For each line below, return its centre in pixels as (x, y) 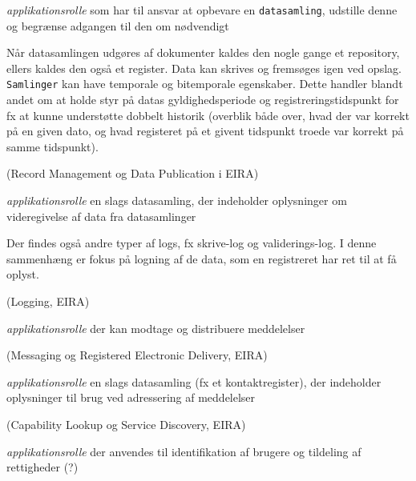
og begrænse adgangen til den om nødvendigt (118, 25)
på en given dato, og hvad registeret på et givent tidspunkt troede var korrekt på (205, 131)
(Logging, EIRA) (48, 301)
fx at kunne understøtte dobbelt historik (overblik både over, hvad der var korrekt (208, 115)
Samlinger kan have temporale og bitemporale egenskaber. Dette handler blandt (205, 84)
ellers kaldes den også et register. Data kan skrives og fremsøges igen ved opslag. (204, 68)
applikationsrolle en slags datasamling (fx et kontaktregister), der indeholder (194, 381)
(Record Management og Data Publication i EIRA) (133, 173)
